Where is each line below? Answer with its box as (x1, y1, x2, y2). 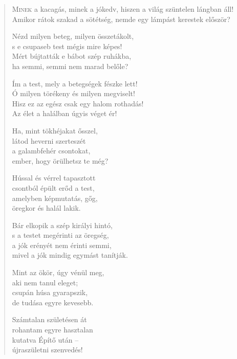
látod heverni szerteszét (12, 135, 86, 146)
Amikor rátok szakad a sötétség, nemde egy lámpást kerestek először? (12, 13, 230, 24)
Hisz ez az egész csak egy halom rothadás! (12, 98, 144, 108)
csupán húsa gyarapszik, (12, 287, 88, 298)
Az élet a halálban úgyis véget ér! (12, 108, 117, 119)
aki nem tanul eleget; (12, 277, 78, 287)
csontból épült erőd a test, (12, 182, 95, 193)
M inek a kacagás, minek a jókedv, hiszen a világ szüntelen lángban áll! (12, 4, 234, 14)
